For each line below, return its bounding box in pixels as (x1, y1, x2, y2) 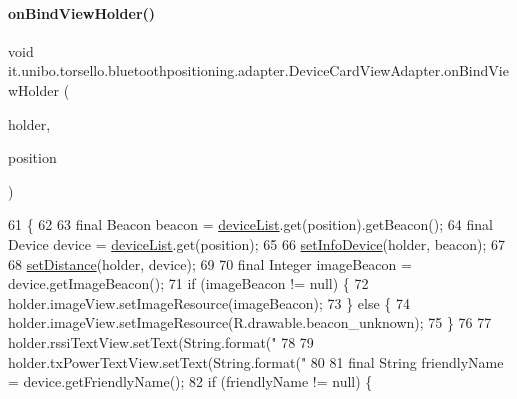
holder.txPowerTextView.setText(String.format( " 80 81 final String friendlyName (8, 351, 504, 372)
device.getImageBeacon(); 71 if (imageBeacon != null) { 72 (8, 273, 369, 294)
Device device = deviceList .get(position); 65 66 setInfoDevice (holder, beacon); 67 (8, 233, 506, 254)
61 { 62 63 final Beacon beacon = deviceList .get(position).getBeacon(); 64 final (8, 214, 493, 235)
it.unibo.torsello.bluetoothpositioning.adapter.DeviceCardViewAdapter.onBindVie (8, 60, 509, 81)
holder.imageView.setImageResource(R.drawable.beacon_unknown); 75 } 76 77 (8, 312, 492, 333)
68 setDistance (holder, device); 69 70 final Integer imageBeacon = (8, 253, 412, 274)
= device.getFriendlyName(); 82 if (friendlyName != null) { (8, 371, 373, 392)
